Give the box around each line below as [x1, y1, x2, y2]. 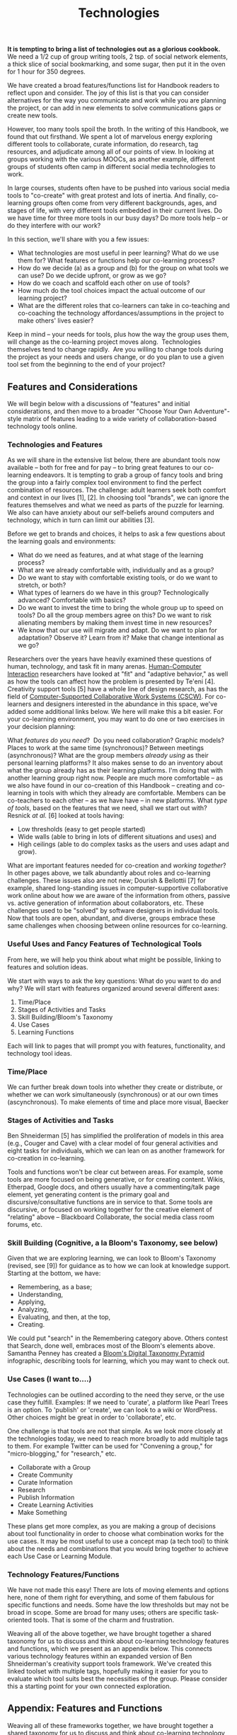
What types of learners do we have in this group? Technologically [17, 589, 209, 597]
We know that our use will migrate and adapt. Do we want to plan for [17, 626, 217, 635]
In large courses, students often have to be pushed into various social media [7, 184, 230, 192]
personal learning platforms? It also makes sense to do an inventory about [7, 759, 224, 767]
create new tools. [7, 111, 58, 120]
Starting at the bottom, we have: [7, 1269, 101, 1278]
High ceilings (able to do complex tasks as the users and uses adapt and [17, 840, 230, 848]
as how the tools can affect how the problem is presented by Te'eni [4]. [7, 677, 216, 686]
